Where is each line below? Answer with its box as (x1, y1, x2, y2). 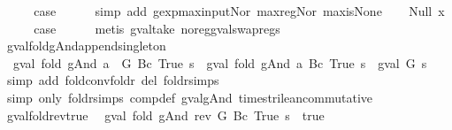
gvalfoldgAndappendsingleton (6, 36, 166, 55)
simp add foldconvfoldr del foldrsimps (6, 71, 219, 89)
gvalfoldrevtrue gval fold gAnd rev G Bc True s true (6, 105, 325, 124)
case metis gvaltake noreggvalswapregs (34, 19, 280, 37)
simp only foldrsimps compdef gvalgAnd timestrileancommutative (6, 88, 373, 106)
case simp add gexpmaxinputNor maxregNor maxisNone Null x (34, 2, 445, 19)
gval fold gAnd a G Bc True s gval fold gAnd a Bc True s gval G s (12, 53, 427, 72)
